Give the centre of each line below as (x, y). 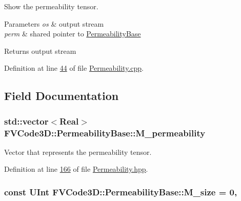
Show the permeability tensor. (51, 6)
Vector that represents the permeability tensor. (78, 152)
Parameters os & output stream (54, 23)
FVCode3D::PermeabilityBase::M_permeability (105, 133)
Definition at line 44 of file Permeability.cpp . (74, 68)
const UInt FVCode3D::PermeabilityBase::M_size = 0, (121, 192)
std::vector (26, 121)
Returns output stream (40, 51)
